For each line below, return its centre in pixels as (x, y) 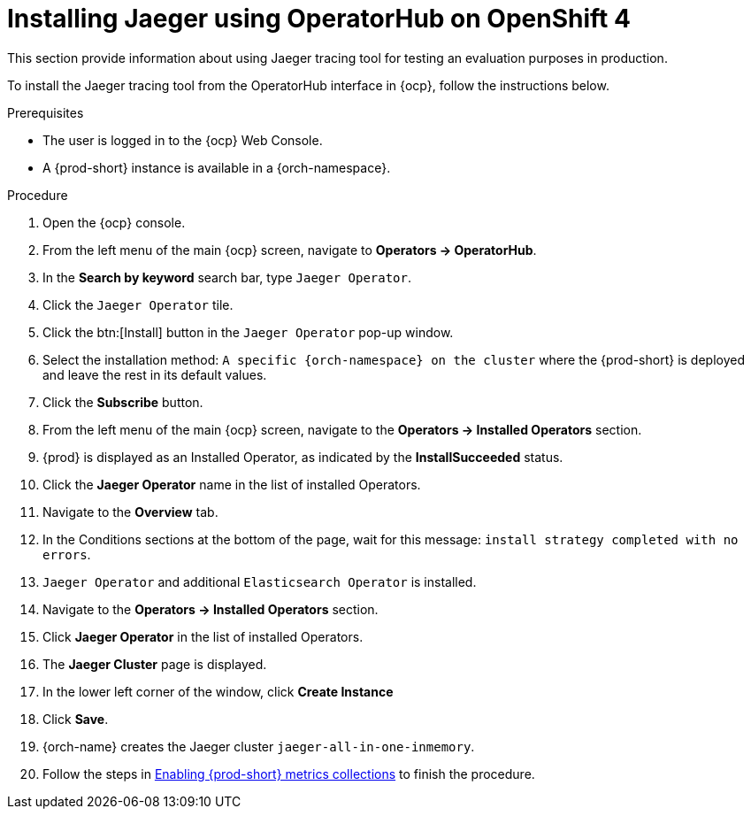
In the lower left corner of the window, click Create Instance (218, 691)
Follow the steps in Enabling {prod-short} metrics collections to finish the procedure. (289, 774)
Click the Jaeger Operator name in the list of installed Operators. (232, 484)
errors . (67, 554)
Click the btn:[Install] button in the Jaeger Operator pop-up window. (248, 332)
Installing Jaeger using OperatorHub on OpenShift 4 (319, 19)
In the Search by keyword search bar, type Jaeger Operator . (227, 277)
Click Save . (76, 719)
